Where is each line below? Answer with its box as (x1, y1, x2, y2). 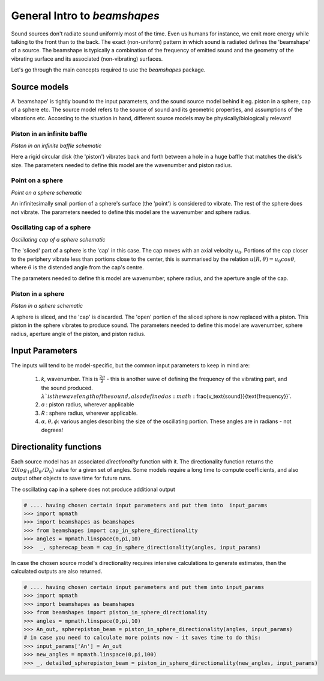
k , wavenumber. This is (41, 375, 98, 382)
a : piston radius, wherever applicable (41, 401, 134, 408)
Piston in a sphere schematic (11, 302, 83, 310)
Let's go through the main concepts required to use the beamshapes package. (11, 66, 206, 73)
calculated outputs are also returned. (11, 568, 103, 575)
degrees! (41, 426, 64, 433)
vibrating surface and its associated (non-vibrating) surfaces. (11, 55, 163, 63)
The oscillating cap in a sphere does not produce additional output (11, 486, 175, 493)
